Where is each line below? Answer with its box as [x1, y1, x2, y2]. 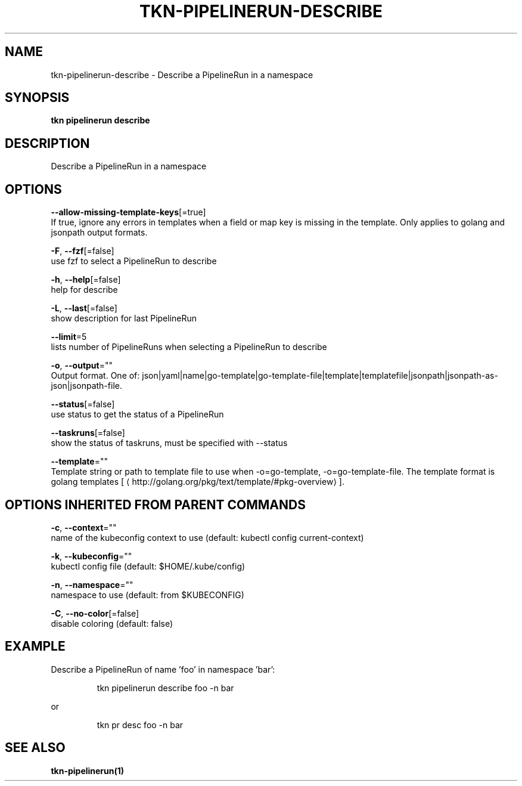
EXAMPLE [5, 639, 66, 654]
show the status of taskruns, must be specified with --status [51, 438, 288, 448]
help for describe [51, 284, 118, 295]
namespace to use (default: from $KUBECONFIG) [51, 589, 244, 600]
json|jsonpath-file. [51, 380, 122, 391]
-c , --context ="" [51, 522, 117, 533]
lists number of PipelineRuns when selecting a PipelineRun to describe [51, 342, 327, 352]
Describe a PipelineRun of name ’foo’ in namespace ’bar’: [51, 664, 275, 674]
